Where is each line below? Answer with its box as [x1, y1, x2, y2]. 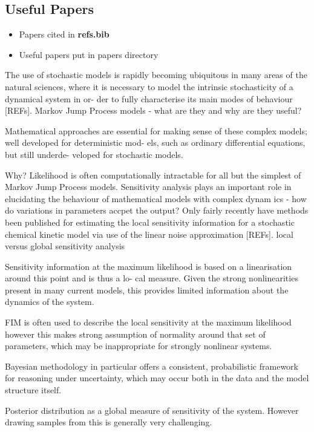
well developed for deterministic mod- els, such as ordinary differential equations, [5, 136, 306, 149]
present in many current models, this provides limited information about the [5, 283, 289, 296]
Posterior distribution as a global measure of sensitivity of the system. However [5, 404, 299, 416]
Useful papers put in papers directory [19, 48, 159, 61]
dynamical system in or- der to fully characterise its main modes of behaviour [5, 92, 293, 105]
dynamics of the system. [5, 295, 94, 308]
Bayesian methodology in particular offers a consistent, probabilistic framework [5, 359, 298, 372]
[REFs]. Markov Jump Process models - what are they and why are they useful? [5, 104, 302, 117]
